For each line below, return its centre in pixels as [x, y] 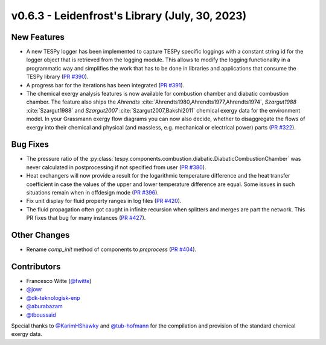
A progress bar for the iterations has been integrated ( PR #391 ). [105, 85]
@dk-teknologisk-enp [53, 297]
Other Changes [40, 235]
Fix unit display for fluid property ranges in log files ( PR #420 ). [104, 201]
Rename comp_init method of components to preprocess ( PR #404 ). [111, 249]
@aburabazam [44, 306]
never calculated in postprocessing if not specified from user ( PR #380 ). [116, 167]
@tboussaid [41, 315]
